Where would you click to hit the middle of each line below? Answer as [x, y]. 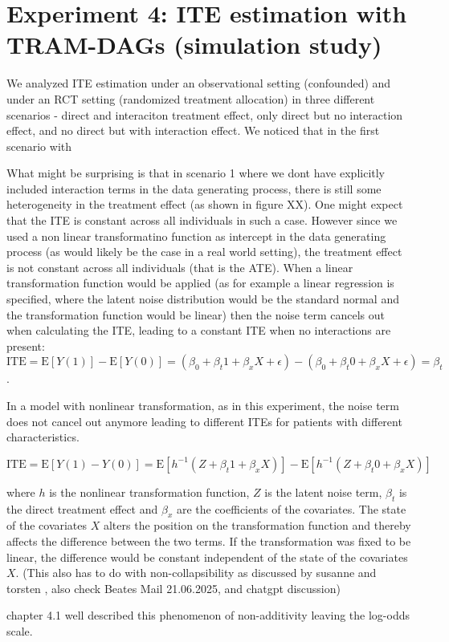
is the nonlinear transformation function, [149, 492]
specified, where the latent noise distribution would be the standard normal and [203, 299]
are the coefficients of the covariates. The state [291, 508]
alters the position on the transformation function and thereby [257, 525]
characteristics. [43, 437]
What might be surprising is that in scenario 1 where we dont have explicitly [196, 173]
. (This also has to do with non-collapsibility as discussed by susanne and [196, 573]
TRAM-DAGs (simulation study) [194, 45]
